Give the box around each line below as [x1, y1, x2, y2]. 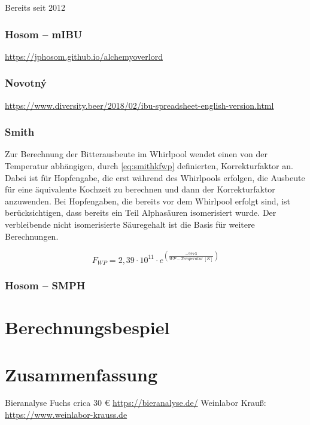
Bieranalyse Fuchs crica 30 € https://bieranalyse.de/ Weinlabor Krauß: [5, 396, 266, 409]
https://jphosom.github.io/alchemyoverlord [5, 50, 163, 62]
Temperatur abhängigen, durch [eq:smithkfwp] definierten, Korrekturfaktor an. [5, 160, 293, 172]
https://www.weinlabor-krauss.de [5, 408, 127, 421]
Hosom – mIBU [5, 26, 83, 41]
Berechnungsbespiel [5, 315, 170, 340]
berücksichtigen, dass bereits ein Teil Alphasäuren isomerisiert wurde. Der [5, 206, 276, 219]
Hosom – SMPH [5, 278, 86, 293]
